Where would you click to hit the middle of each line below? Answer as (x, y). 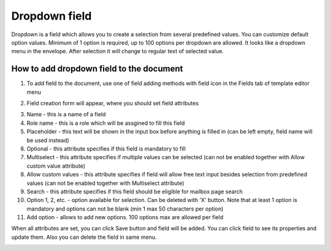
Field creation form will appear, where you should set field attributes (113, 103)
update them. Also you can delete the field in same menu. (84, 237)
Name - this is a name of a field (66, 114)
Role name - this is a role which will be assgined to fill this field (106, 123)
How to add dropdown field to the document (97, 69)
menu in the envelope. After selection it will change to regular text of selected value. (117, 51)
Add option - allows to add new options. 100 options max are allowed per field (125, 217)
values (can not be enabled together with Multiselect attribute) (105, 183)
